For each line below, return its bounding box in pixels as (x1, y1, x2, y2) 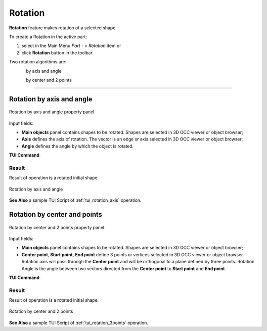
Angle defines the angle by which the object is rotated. (21, 143, 133, 149)
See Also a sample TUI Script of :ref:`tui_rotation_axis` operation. (9, 197, 142, 203)
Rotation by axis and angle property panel (9, 109, 94, 115)
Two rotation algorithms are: (9, 59, 67, 65)
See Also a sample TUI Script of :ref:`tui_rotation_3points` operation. (9, 320, 148, 326)
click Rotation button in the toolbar (21, 49, 92, 55)
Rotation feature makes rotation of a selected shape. (9, 25, 117, 31)
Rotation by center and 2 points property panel (9, 224, 105, 230)
